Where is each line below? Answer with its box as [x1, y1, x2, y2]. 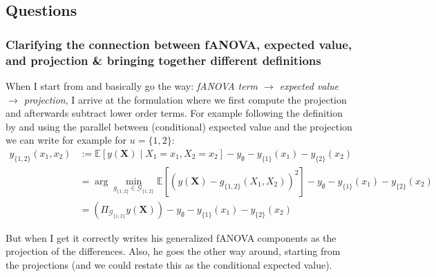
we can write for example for [6, 133, 127, 147]
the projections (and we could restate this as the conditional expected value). [6, 257, 332, 271]
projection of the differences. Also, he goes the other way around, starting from [6, 244, 341, 258]
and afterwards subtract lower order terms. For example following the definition [6, 106, 343, 120]
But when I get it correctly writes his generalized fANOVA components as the [6, 230, 337, 245]
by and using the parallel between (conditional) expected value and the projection [6, 119, 352, 133]
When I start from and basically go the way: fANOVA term [6, 78, 258, 93]
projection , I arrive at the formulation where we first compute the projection [23, 92, 347, 106]
